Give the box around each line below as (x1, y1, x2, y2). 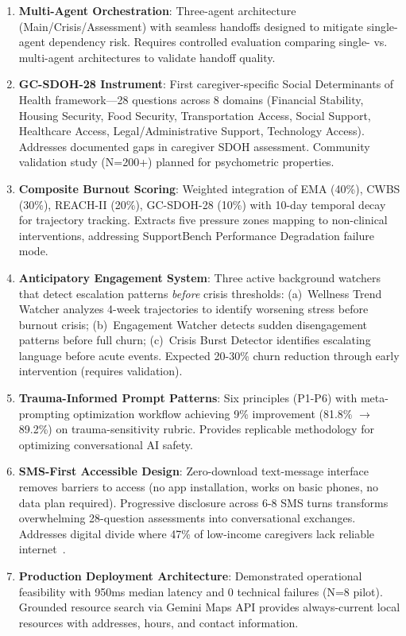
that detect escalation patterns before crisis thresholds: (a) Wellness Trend (18, 285, 382, 301)
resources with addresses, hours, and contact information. (18, 614, 299, 630)
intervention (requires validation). (18, 363, 183, 379)
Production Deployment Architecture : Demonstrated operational (18, 568, 362, 584)
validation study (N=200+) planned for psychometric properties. (18, 153, 334, 170)
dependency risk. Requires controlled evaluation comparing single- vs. (48, 33, 388, 50)
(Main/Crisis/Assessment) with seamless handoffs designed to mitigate (18, 17, 364, 34)
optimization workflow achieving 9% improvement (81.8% (73, 405, 353, 421)
